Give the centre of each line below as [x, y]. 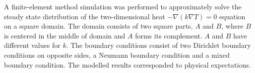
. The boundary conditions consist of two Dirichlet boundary [159, 45]
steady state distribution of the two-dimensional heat [85, 16]
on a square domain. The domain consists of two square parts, [98, 26]
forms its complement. [169, 35]
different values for [32, 45]
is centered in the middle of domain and [65, 35]
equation [232, 16]
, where [232, 26]
